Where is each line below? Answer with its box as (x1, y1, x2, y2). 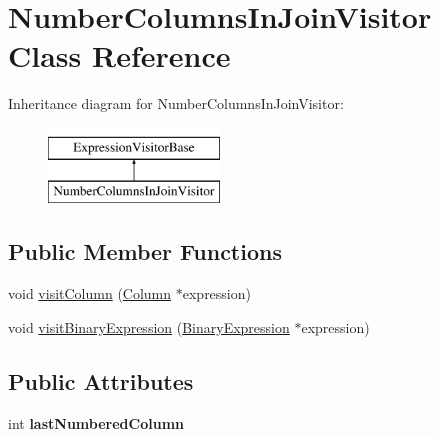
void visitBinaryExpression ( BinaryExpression (8, 316, 290, 337)
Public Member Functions (8, 236, 282, 267)
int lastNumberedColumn (8, 412, 185, 433)
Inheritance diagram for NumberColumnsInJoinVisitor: (8, 93, 344, 114)
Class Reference (8, 35, 231, 76)
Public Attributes (8, 365, 194, 396)
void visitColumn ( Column (8, 283, 172, 304)
